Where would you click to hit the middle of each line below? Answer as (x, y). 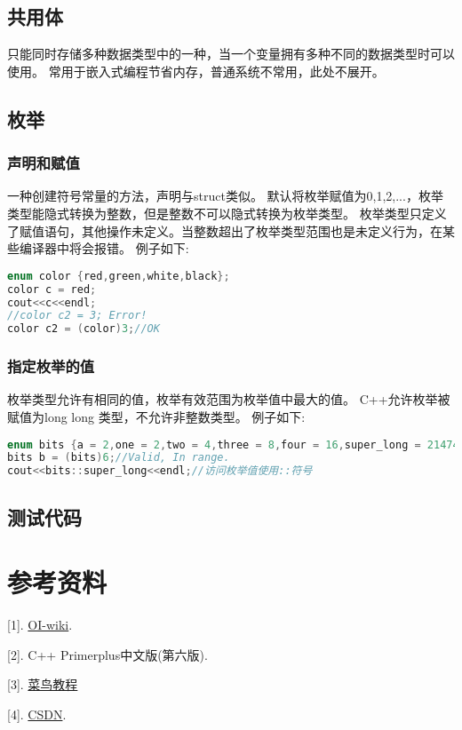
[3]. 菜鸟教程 (43, 684)
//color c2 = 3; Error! (77, 316)
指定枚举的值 (51, 366)
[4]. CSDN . (37, 714)
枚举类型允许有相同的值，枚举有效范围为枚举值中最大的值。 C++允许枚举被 (229, 399)
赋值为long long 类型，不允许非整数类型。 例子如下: (156, 416)
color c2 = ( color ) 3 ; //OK (84, 329)
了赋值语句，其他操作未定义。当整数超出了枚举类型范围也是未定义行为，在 (225, 230)
